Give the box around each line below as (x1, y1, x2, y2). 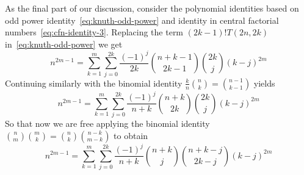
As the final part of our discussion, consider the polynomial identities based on (5, 2, 299, 14)
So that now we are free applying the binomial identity (5, 116, 210, 129)
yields (253, 76, 275, 89)
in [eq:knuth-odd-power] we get (5, 37, 123, 50)
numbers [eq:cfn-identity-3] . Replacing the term (5, 26, 184, 38)
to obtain (114, 129, 148, 141)
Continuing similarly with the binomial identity (5, 76, 183, 89)
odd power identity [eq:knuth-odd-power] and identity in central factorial (5, 13, 279, 26)
